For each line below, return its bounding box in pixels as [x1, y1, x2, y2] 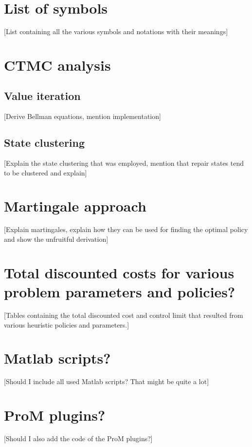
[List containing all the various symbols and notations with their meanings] [4, 26, 228, 37]
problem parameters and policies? [4, 281, 235, 301]
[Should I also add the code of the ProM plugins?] [4, 433, 153, 443]
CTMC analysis [4, 55, 111, 75]
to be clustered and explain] [4, 167, 87, 177]
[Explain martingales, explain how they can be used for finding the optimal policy [4, 224, 248, 234]
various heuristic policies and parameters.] [4, 319, 129, 330]
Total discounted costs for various [4, 262, 234, 282]
